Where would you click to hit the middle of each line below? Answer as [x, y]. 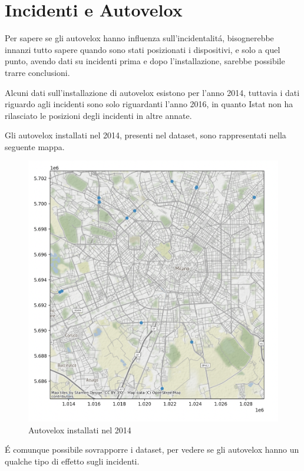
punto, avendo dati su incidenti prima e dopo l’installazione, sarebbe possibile [145, 61]
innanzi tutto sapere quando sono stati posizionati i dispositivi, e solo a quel [143, 49]
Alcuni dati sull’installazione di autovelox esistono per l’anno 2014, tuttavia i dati [152, 92]
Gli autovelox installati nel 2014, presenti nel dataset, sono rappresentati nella [146, 135]
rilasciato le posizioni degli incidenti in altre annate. [98, 115]
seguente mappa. [35, 146]
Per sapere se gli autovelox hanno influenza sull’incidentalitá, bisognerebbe [139, 38]
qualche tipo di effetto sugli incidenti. [72, 461]
